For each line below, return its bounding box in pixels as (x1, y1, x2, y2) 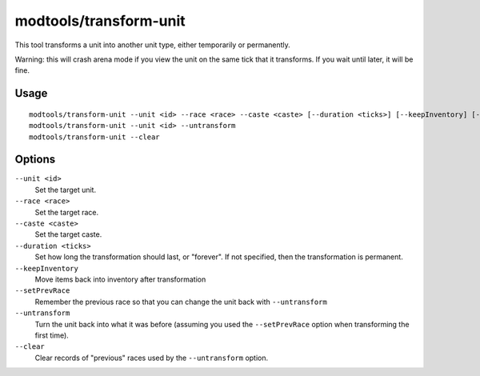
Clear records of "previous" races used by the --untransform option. (34, 353, 269, 362)
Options (14, 153, 56, 166)
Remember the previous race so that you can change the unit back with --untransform (34, 297, 327, 306)
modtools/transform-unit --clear (29, 132, 160, 142)
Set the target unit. (34, 185, 96, 194)
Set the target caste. (34, 230, 102, 239)
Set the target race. (34, 207, 99, 217)
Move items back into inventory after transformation (34, 274, 206, 284)
